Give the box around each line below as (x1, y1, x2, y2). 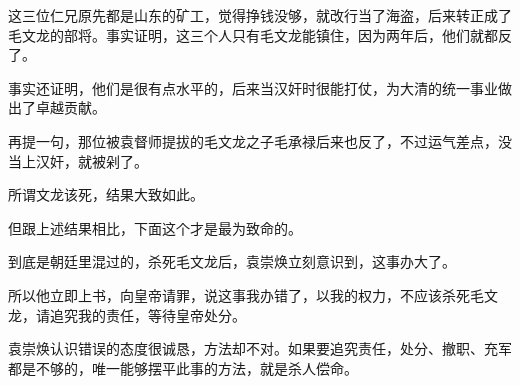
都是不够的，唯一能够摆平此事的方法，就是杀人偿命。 (8, 357, 358, 378)
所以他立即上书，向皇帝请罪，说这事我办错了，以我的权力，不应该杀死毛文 (8, 284, 498, 305)
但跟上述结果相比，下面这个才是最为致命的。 (8, 217, 302, 238)
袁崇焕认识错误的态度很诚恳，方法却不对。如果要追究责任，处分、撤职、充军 (8, 338, 512, 359)
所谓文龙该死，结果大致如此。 (8, 184, 204, 205)
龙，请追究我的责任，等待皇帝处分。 (8, 304, 246, 325)
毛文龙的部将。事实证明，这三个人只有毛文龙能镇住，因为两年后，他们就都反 (8, 24, 512, 45)
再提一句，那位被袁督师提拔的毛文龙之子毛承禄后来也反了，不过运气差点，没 (8, 130, 512, 151)
